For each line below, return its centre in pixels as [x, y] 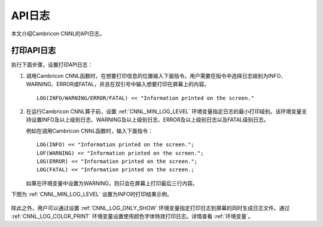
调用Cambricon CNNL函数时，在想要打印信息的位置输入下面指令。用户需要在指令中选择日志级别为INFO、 [156, 75]
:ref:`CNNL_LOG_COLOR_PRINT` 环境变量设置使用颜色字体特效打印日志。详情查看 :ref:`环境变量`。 [132, 216]
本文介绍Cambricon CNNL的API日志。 [58, 34]
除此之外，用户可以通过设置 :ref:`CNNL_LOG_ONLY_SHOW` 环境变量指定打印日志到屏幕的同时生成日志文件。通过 [150, 208]
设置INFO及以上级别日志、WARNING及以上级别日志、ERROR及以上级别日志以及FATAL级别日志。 [150, 120]
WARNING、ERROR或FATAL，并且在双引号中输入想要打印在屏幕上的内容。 [118, 84]
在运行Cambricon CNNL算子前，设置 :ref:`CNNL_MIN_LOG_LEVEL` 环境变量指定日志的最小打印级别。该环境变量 [164, 111]
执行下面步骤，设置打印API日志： [52, 65]
